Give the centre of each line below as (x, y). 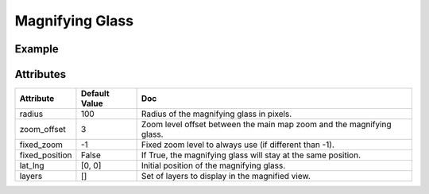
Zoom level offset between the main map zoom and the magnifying (267, 125)
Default (95, 94)
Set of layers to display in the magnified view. (226, 177)
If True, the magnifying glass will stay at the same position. (251, 155)
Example (37, 49)
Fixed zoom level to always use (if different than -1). (238, 145)
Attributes (41, 74)
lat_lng (32, 165)
